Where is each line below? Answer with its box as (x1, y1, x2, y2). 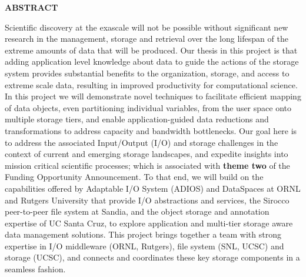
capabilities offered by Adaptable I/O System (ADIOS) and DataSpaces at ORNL (5, 182, 301, 194)
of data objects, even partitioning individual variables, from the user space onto (5, 101, 292, 114)
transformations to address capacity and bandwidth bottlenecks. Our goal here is (5, 124, 297, 136)
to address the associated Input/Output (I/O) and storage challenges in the (5, 136, 278, 148)
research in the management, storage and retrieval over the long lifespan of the (5, 32, 288, 45)
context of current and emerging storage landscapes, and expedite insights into (5, 148, 288, 160)
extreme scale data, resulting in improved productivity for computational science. (5, 78, 298, 91)
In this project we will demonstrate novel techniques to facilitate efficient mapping (5, 90, 301, 102)
